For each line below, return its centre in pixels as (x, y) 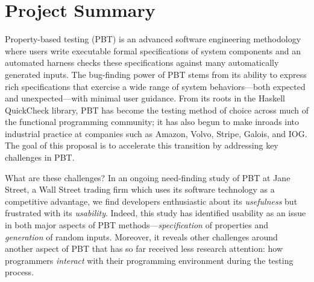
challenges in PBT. (40, 157)
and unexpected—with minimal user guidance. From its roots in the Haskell (145, 98)
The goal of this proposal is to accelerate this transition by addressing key (142, 145)
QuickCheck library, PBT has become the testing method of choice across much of (157, 110)
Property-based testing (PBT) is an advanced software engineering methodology (153, 39)
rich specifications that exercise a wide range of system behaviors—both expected (155, 86)
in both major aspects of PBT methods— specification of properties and (137, 225)
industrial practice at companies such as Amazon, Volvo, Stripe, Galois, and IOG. (156, 133)
